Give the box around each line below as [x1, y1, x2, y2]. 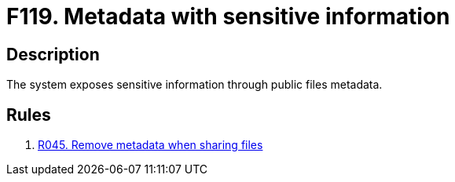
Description [6, 44, 100, 64]
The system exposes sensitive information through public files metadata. [6, 78, 383, 92]
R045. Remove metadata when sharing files [38, 138, 263, 152]
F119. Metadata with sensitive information [6, 3, 450, 30]
